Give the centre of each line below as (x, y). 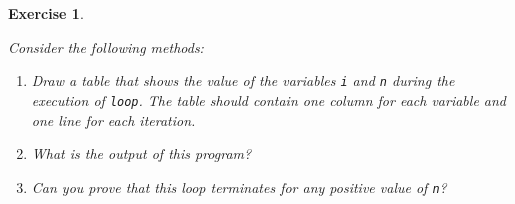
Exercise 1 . (46, 13)
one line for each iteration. (113, 119)
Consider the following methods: (106, 46)
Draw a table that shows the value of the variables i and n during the (243, 80)
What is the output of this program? (141, 153)
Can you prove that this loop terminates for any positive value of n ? (239, 186)
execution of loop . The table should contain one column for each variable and (269, 99)
